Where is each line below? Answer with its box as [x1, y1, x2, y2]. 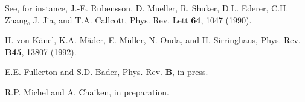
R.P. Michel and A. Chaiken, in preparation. [5, 85, 169, 98]
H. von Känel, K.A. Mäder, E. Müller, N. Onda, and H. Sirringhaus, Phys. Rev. [5, 34, 301, 46]
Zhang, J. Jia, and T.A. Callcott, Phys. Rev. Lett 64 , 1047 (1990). [5, 13, 252, 26]
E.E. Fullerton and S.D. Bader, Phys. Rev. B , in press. [5, 65, 208, 78]
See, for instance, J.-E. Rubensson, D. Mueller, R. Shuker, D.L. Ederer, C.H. [5, 2, 289, 14]
